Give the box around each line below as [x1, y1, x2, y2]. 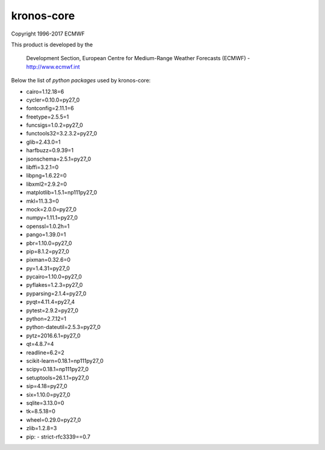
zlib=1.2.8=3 [26, 425, 57, 432]
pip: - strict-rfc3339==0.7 [26, 433, 91, 440]
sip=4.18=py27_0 [26, 383, 67, 390]
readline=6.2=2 [26, 349, 64, 356]
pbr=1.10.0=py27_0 [26, 239, 72, 247]
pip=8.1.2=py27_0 [26, 247, 69, 255]
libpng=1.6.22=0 [26, 172, 67, 179]
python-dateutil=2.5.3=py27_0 [26, 324, 101, 331]
